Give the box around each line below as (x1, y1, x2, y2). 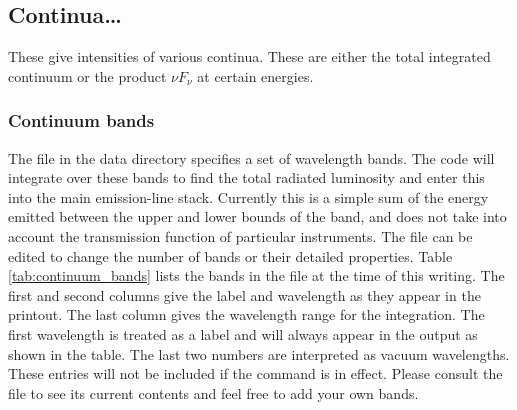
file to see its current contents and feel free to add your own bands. (8, 382, 419, 403)
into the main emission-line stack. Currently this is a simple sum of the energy (8, 186, 489, 207)
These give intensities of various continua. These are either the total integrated (8, 46, 491, 67)
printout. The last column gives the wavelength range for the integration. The (8, 304, 485, 325)
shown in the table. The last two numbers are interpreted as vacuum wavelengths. (8, 343, 510, 364)
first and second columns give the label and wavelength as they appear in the (8, 284, 481, 305)
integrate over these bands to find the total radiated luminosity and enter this (8, 167, 485, 188)
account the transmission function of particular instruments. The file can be (8, 225, 473, 246)
